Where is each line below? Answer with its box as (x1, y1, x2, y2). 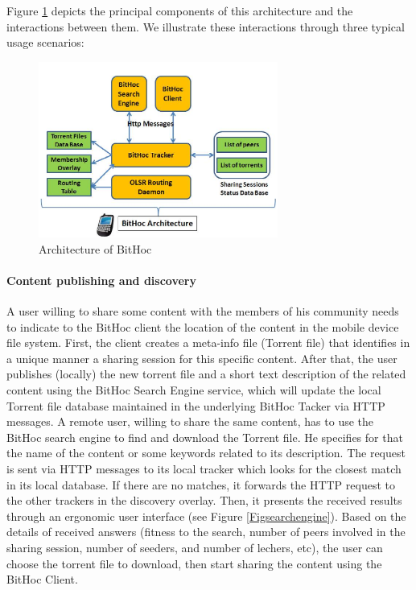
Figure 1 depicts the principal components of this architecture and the (6, 2, 353, 19)
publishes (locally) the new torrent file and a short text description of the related (6, 365, 406, 382)
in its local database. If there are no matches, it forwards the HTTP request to (6, 476, 395, 493)
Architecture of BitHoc (39, 240, 152, 257)
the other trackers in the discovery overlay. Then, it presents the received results (6, 492, 402, 509)
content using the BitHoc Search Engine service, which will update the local (6, 381, 381, 398)
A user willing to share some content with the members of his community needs (6, 303, 399, 320)
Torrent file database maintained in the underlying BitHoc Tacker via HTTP (6, 397, 385, 414)
